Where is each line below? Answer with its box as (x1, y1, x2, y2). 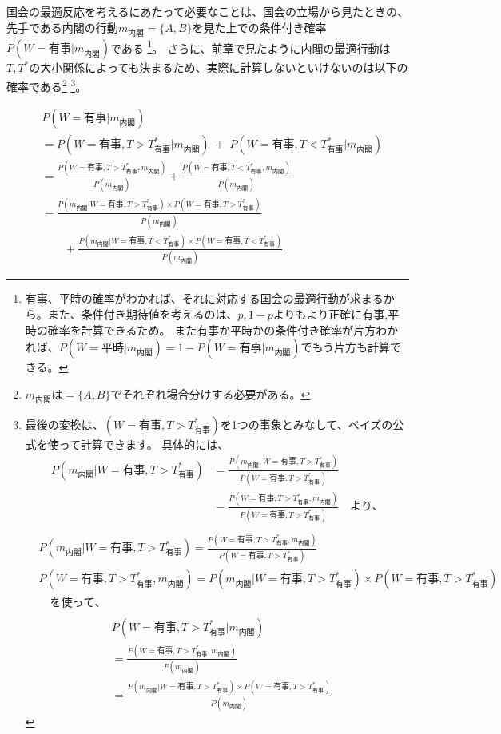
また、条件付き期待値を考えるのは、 (47, 305, 238, 322)
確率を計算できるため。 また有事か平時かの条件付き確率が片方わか (47, 321, 399, 338)
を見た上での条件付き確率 (192, 18, 327, 35)
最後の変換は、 (25, 415, 104, 432)
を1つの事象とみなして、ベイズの (220, 415, 393, 432)
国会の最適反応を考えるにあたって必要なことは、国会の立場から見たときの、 (6, 3, 408, 19)
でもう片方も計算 (300, 339, 391, 355)
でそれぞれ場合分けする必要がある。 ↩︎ (110, 385, 311, 402)
